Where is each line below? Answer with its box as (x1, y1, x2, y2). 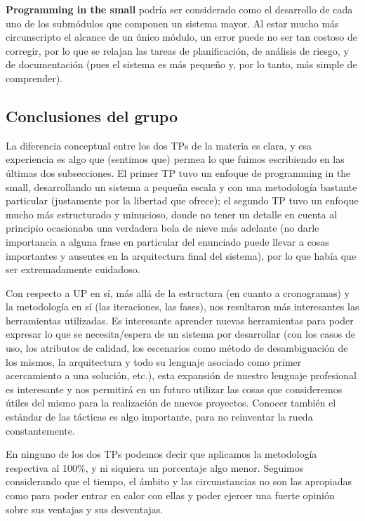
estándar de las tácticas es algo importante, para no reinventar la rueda (6, 409, 313, 424)
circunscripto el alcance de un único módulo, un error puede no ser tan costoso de (6, 29, 358, 44)
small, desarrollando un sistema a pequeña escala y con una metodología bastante (6, 179, 357, 194)
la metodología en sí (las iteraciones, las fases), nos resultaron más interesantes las (6, 299, 359, 314)
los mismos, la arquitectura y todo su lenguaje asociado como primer (6, 354, 302, 369)
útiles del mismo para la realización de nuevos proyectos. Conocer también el (6, 395, 336, 410)
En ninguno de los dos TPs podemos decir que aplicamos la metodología (6, 447, 317, 461)
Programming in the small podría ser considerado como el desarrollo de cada (6, 2, 353, 16)
